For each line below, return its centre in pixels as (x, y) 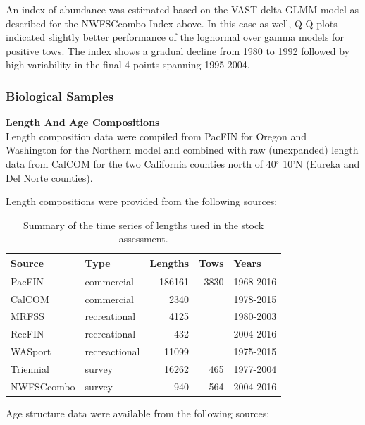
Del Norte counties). (49, 177)
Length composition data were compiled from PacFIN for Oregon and (156, 136)
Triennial (30, 369)
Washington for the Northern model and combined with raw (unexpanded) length (182, 150)
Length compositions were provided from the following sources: (142, 201)
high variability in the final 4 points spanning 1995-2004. (128, 64)
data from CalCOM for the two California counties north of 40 (141, 163)
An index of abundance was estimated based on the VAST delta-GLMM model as (182, 9)
